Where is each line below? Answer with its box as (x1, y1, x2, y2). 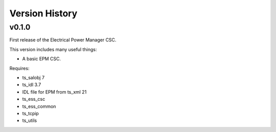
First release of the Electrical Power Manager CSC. (9, 37, 117, 43)
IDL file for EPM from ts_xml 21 (22, 89, 87, 95)
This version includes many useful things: (9, 46, 97, 52)
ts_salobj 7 (22, 74, 45, 80)
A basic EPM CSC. (22, 56, 61, 62)
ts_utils (22, 118, 37, 124)
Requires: (9, 65, 30, 71)
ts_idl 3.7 (22, 82, 41, 88)
